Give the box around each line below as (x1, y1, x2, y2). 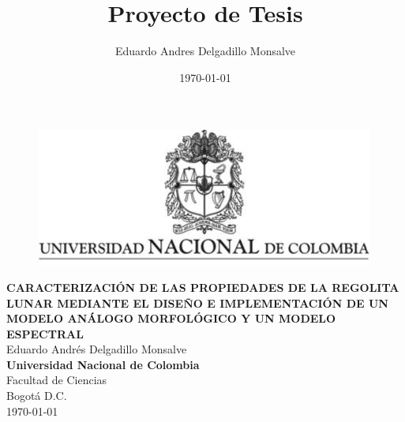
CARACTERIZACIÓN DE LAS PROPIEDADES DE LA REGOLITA (6, 278, 399, 295)
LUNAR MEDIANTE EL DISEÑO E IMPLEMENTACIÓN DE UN (6, 294, 388, 311)
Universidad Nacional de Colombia (6, 356, 200, 372)
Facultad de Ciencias (6, 372, 107, 388)
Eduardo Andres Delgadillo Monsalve (114, 43, 296, 59)
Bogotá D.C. (6, 387, 67, 404)
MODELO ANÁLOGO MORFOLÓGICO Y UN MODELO (6, 310, 336, 327)
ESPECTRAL (6, 325, 84, 342)
